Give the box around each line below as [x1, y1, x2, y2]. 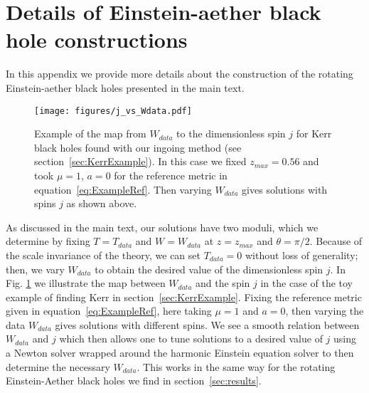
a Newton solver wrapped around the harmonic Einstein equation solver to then [6, 345, 354, 360]
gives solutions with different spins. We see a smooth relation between [55, 317, 360, 332]
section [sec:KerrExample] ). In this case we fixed [34, 154, 247, 169]
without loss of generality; [245, 247, 358, 262]
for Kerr [296, 126, 332, 141]
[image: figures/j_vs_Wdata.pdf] [34, 105, 192, 116]
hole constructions [6, 25, 188, 54]
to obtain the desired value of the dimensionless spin [95, 261, 323, 276]
